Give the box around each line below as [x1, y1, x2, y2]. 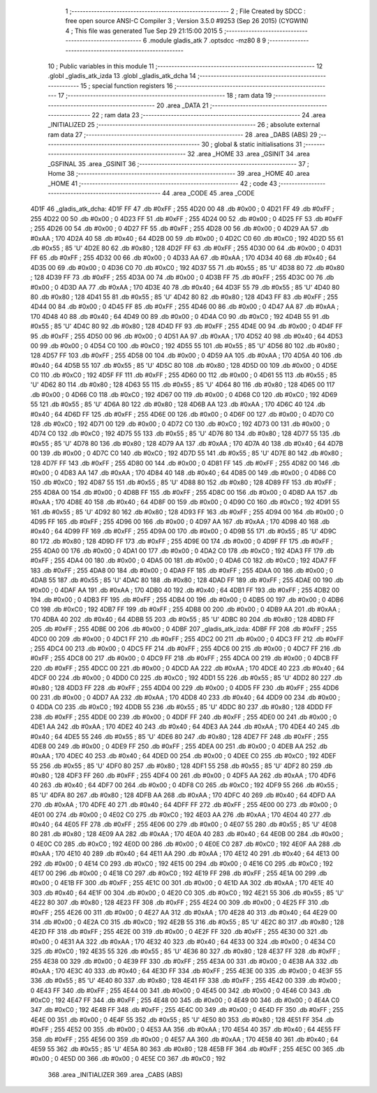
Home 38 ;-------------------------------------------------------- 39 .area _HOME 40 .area [47, 170, 310, 178]
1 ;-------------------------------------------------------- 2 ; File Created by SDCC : [65, 7, 306, 15]
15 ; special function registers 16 [80, 81, 174, 90]
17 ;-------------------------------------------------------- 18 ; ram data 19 [58, 91, 272, 100]
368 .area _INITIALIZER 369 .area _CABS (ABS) [47, 1070, 183, 1078]
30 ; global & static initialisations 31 [201, 140, 302, 149]
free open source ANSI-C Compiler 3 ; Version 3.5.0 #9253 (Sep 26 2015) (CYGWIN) [65, 17, 309, 25]
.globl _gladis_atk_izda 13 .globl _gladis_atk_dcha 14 [47, 72, 196, 80]
